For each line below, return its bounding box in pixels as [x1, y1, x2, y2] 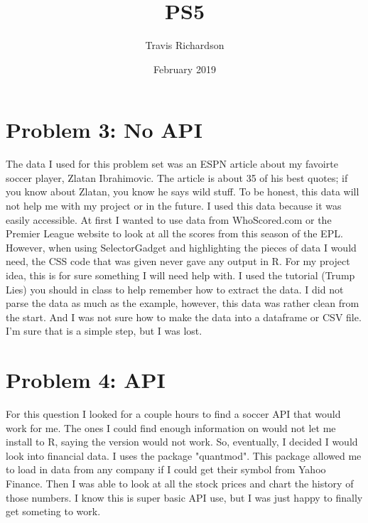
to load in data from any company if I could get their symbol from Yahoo [6, 462, 326, 477]
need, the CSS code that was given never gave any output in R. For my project [6, 254, 350, 269]
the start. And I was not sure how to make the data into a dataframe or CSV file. [6, 309, 362, 324]
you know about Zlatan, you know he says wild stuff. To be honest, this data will [6, 184, 359, 199]
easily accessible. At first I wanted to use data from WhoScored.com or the [6, 212, 332, 227]
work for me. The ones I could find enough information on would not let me [6, 420, 336, 435]
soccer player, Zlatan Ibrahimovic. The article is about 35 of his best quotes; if [6, 170, 348, 185]
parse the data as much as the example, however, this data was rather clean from [6, 296, 359, 311]
